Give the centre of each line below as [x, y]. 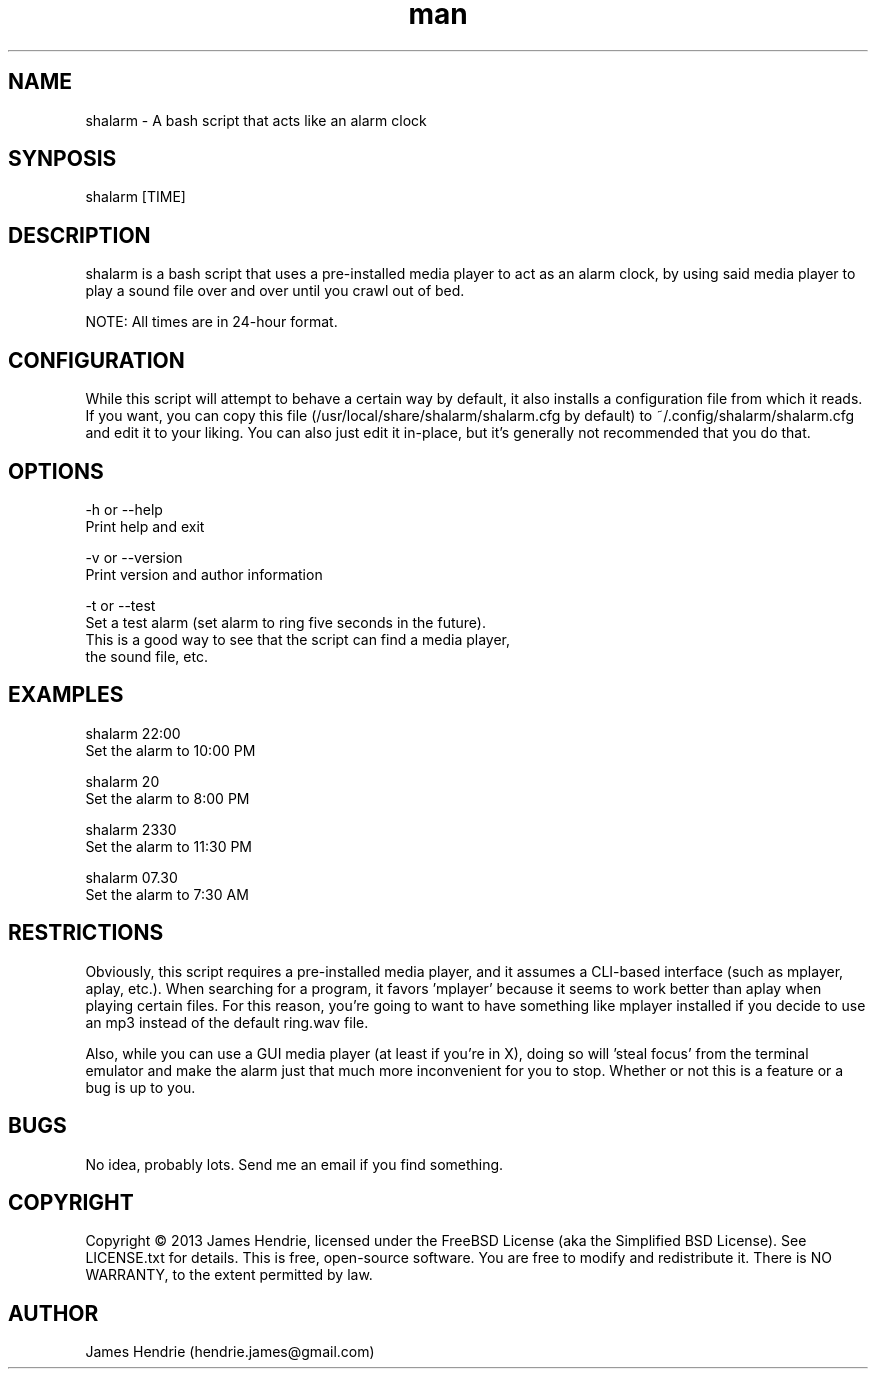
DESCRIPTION [79, 235]
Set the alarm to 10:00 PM [170, 750]
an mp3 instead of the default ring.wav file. [227, 1022]
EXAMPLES [66, 695]
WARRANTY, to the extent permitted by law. [229, 1275]
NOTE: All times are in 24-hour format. [211, 322]
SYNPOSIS [62, 159]
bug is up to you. [140, 1087]
